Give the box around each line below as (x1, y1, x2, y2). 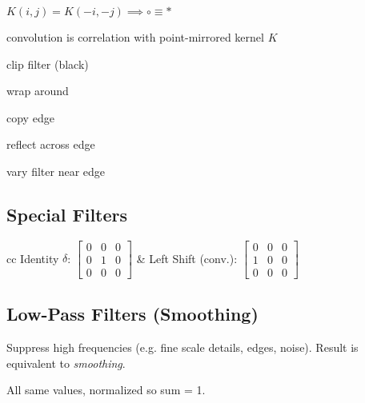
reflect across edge (6, 136, 95, 153)
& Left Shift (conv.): (136, 249, 238, 266)
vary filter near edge (6, 162, 106, 179)
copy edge (6, 109, 54, 126)
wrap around (6, 82, 69, 99)
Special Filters (6, 201, 128, 226)
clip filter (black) (6, 55, 89, 72)
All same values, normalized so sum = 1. (6, 381, 206, 398)
